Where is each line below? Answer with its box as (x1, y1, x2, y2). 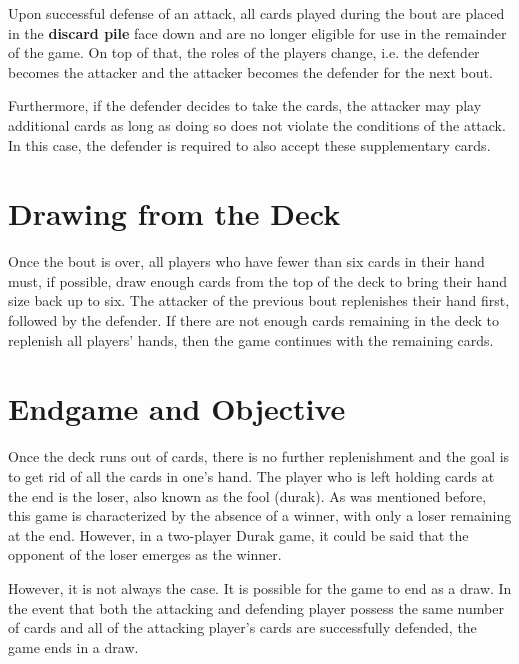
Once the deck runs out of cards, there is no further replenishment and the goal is (8, 446, 510, 467)
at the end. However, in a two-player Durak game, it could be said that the (8, 524, 469, 545)
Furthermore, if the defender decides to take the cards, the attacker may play (8, 95, 482, 116)
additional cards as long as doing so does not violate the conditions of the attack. (8, 114, 506, 135)
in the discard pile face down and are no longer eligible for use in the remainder (8, 22, 507, 43)
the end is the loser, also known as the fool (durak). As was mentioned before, (8, 485, 487, 506)
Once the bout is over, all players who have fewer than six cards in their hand (8, 251, 485, 272)
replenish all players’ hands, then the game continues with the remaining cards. (8, 329, 494, 350)
